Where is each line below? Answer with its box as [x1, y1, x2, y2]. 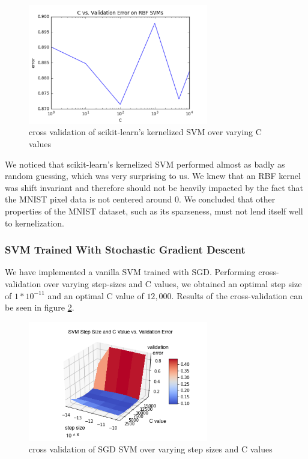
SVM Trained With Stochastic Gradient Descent [5, 242, 246, 257]
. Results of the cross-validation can [171, 289, 303, 302]
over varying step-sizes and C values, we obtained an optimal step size [43, 278, 302, 290]
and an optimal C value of [47, 289, 144, 302]
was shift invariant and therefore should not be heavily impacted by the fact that [5, 181, 303, 193]
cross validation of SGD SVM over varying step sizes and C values [29, 443, 273, 455]
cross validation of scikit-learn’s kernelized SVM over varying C [29, 126, 262, 138]
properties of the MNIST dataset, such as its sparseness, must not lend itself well [5, 205, 303, 217]
